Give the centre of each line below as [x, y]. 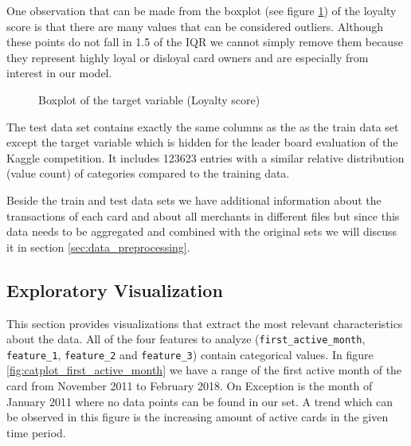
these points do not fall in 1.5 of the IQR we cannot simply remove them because [205, 42]
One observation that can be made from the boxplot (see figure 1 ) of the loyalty [202, 10]
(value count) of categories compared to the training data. [148, 173]
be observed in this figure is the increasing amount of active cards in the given [198, 417]
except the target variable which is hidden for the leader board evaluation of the [202, 142]
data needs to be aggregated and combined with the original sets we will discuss [202, 231]
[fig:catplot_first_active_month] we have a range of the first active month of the [204, 370]
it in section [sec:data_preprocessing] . [98, 246]
